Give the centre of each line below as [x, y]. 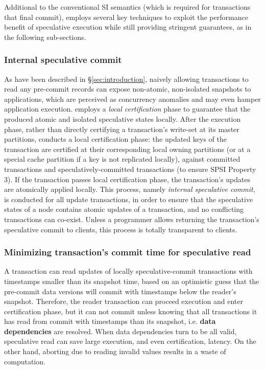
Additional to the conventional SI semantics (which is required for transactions [127, 7]
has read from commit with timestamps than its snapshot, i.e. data [110, 321]
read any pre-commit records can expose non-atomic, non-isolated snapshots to [128, 89]
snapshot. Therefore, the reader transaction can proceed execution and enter [124, 301]
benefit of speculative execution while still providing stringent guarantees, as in [128, 27]
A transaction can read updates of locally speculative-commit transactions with [128, 271]
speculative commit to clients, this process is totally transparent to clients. [121, 229]
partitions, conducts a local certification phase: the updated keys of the [115, 139]
